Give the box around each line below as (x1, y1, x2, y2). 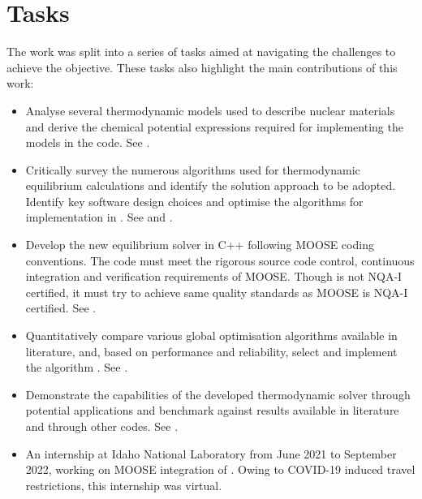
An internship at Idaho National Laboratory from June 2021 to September (25, 445, 397, 462)
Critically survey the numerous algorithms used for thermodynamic (25, 161, 360, 178)
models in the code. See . (25, 134, 150, 151)
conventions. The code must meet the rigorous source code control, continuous (25, 252, 415, 269)
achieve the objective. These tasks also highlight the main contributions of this (6, 58, 398, 75)
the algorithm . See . (25, 359, 128, 376)
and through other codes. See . (25, 418, 179, 434)
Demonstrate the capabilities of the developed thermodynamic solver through (25, 385, 411, 402)
